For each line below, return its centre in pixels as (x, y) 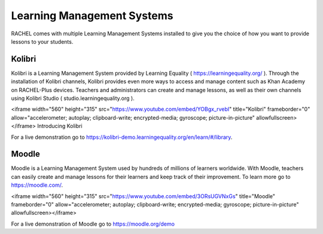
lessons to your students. (42, 41)
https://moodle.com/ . (37, 185)
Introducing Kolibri (60, 126)
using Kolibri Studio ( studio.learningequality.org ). (73, 98)
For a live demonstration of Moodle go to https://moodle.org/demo (93, 224)
